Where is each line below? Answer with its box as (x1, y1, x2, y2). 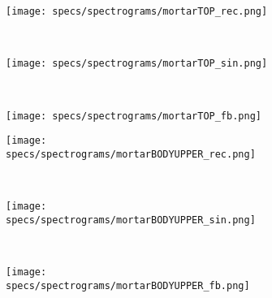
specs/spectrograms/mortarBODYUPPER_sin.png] (6, 214, 256, 226)
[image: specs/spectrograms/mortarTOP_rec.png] (6, 6, 268, 17)
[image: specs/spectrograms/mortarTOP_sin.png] (6, 58, 268, 70)
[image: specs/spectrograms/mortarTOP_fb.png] (6, 110, 261, 122)
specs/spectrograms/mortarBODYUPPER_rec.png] (6, 148, 256, 160)
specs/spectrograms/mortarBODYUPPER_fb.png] (6, 279, 250, 292)
